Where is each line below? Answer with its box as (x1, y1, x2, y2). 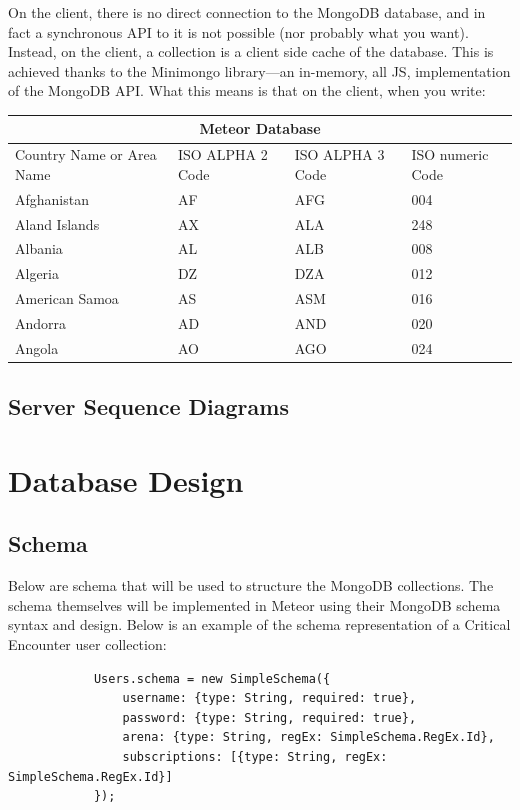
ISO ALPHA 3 (294, 144, 385, 165)
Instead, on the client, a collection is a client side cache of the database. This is (8, 41, 494, 62)
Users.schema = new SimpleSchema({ (93, 671, 331, 686)
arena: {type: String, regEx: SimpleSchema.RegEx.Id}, (122, 730, 495, 745)
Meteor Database (199, 118, 321, 139)
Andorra (15, 312, 67, 333)
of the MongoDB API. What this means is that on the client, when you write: (8, 80, 486, 101)
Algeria (15, 263, 59, 284)
